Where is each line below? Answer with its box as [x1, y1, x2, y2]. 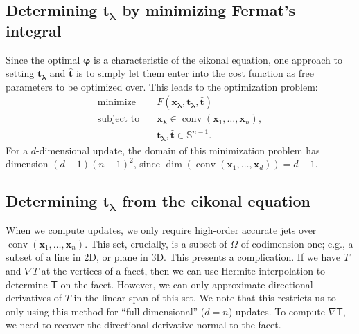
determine [6, 277, 48, 291]
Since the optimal [6, 52, 80, 66]
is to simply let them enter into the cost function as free [76, 66, 314, 80]
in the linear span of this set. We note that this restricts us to [73, 290, 336, 305]
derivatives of [6, 290, 62, 305]
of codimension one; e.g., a [240, 236, 353, 250]
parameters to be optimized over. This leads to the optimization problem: [6, 79, 318, 93]
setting [6, 66, 35, 80]
